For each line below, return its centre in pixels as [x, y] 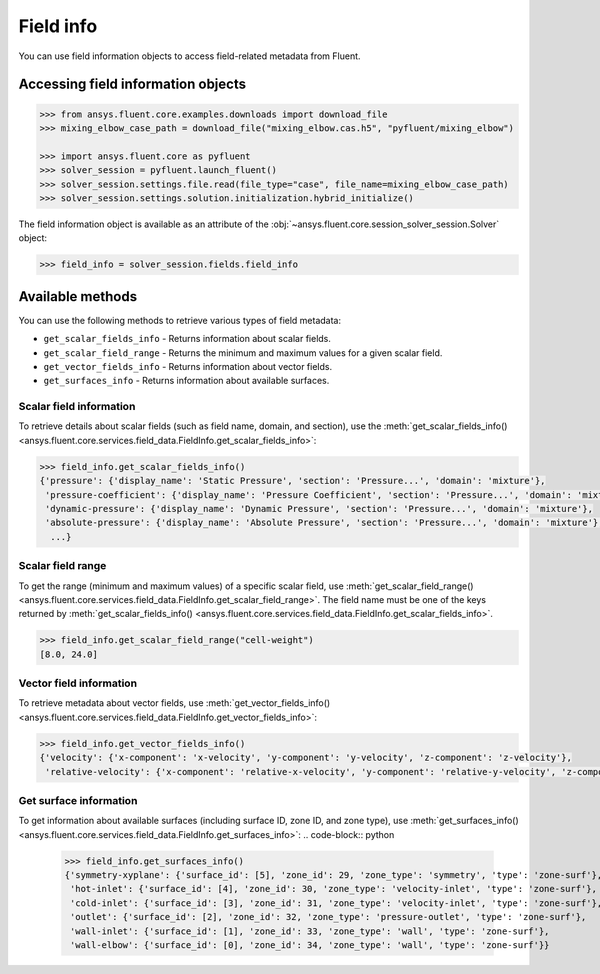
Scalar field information [77, 407]
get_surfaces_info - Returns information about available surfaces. [186, 381]
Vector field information [78, 683]
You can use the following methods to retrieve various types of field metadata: [180, 320]
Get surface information [78, 800]
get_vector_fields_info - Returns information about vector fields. [188, 366]
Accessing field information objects [132, 84]
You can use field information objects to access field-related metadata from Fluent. [189, 56]
